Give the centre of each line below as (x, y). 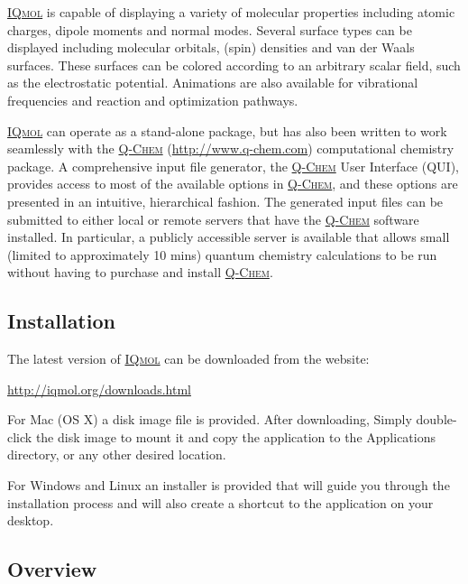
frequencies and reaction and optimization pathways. (153, 100)
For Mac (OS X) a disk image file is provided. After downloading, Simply (210, 419)
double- (436, 419)
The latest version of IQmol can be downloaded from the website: (188, 359)
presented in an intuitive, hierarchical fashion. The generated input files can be (225, 201)
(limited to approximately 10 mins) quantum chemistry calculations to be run (222, 254)
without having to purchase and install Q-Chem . (140, 272)
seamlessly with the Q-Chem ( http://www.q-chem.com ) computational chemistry (231, 148)
